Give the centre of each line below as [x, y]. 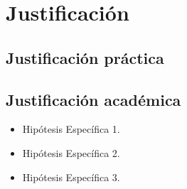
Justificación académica [93, 99]
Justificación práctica [85, 57]
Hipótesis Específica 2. [71, 152]
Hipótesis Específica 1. [71, 129]
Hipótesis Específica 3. [71, 177]
